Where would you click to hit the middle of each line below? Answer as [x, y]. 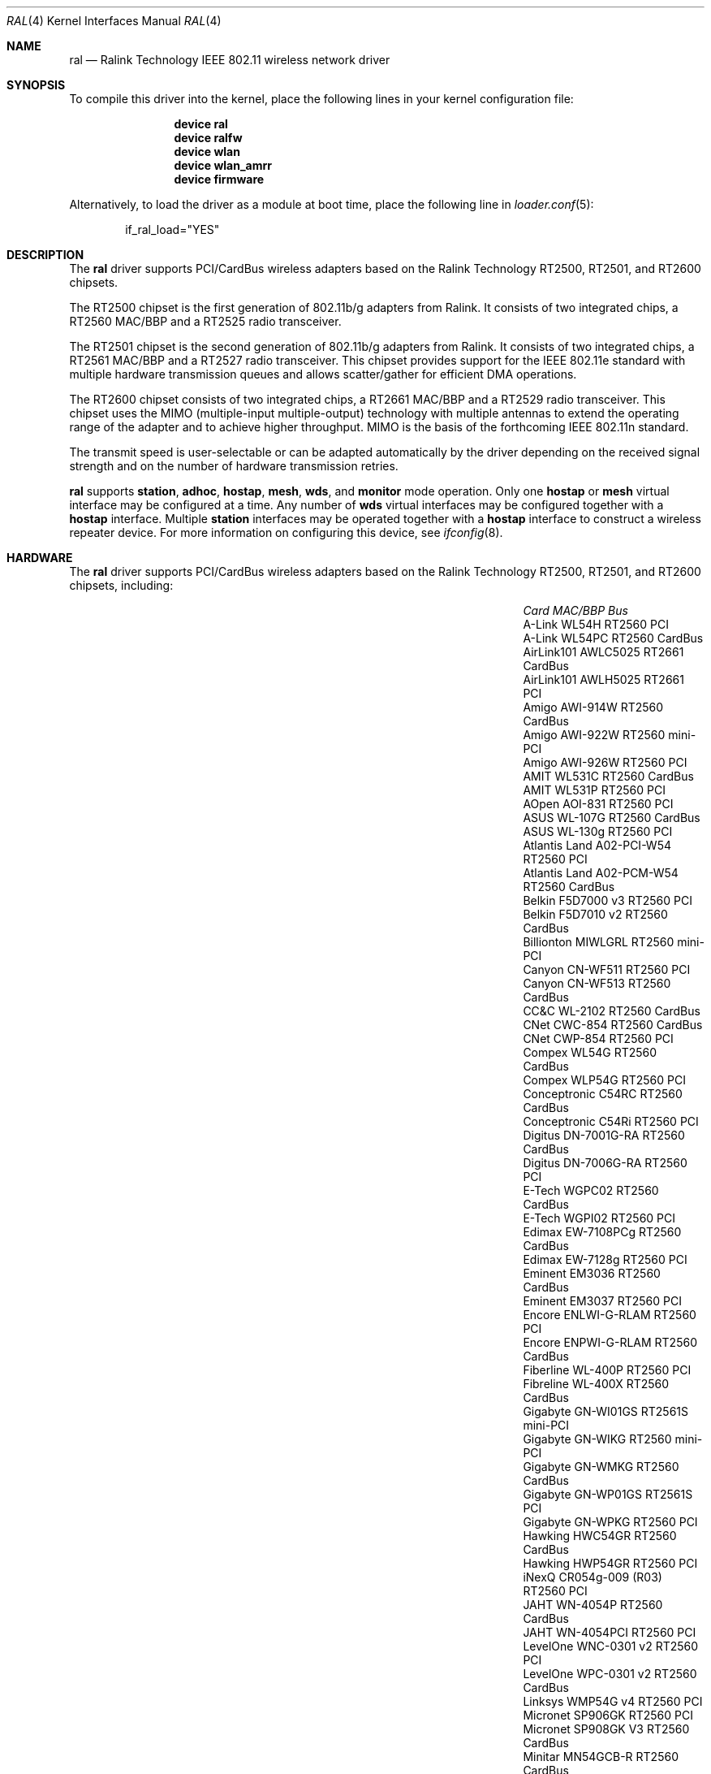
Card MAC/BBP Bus [575, 610]
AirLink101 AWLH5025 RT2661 [603, 679]
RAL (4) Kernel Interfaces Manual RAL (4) [114, 21]
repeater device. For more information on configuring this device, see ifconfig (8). [286, 532]
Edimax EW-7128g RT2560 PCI [605, 1259]
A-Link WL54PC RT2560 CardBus [613, 638]
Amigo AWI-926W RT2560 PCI [605, 762]
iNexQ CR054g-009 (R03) [592, 1577]
